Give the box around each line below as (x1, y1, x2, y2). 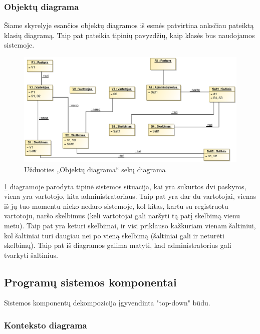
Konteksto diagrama (4, 319, 87, 331)
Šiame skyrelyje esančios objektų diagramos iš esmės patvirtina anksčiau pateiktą (4, 20, 254, 31)
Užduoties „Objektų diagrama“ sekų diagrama (24, 164, 166, 174)
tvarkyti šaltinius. (4, 249, 58, 260)
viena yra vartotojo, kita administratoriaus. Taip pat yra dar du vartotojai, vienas (4, 191, 256, 201)
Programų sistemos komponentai (4, 274, 177, 289)
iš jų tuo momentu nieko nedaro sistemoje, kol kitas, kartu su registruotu (4, 200, 228, 211)
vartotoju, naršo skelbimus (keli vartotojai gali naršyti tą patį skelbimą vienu (4, 210, 240, 221)
